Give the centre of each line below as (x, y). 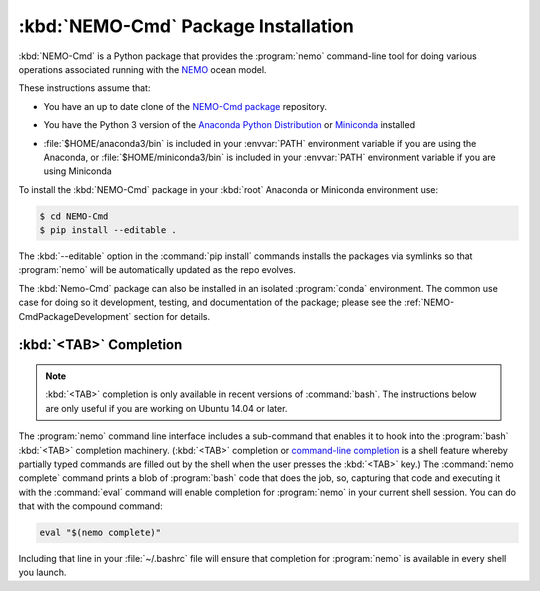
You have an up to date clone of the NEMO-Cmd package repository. (185, 106)
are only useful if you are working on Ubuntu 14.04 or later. (166, 408)
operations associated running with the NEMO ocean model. (142, 69)
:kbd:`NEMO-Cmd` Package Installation (186, 26)
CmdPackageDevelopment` (75, 316)
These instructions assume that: (84, 88)
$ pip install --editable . (108, 230)
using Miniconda (77, 171)
